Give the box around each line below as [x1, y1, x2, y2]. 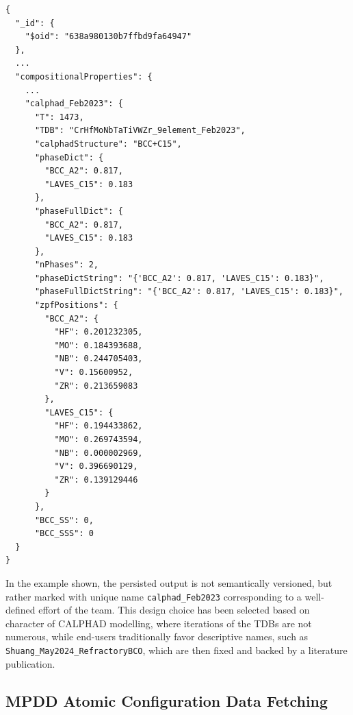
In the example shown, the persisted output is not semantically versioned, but [5, 575, 332, 590]
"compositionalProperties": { [15, 71, 153, 82]
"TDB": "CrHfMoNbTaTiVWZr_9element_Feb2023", [34, 125, 246, 136]
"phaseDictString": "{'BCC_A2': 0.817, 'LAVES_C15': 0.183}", [34, 273, 324, 283]
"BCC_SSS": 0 [34, 529, 94, 539]
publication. [5, 656, 55, 670]
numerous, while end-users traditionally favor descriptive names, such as [5, 629, 309, 644]
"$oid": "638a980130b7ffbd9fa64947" [25, 32, 192, 42]
